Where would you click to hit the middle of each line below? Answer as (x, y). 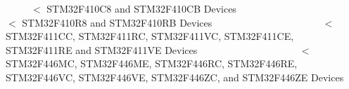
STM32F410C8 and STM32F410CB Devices (141, 8)
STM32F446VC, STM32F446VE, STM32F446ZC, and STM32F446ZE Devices (175, 77)
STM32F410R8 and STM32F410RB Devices (117, 22)
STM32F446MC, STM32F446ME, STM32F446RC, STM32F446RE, (152, 63)
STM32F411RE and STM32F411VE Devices (102, 49)
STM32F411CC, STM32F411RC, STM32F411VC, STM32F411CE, (150, 36)
